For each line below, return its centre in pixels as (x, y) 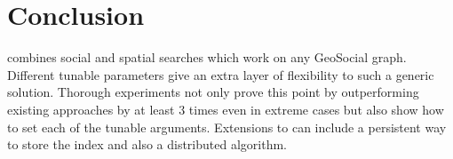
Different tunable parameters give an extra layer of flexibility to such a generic (221, 74)
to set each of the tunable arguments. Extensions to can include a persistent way (227, 127)
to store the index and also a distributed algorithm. (147, 144)
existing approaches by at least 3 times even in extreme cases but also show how (226, 109)
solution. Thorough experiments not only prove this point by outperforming (213, 92)
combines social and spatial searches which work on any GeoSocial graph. (207, 57)
